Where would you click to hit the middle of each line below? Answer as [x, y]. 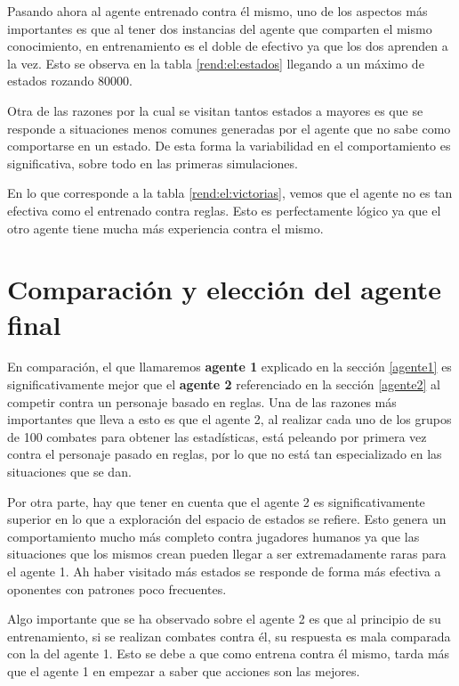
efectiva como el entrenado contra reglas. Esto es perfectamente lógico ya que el [224, 210]
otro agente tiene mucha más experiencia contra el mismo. [165, 228]
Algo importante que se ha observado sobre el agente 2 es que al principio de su [224, 619]
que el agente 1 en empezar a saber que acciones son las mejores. [184, 670]
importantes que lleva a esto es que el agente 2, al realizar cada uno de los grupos [229, 419]
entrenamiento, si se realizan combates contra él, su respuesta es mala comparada [229, 636]
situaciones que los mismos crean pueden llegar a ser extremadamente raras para [227, 554]
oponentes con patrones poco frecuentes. [117, 588]
